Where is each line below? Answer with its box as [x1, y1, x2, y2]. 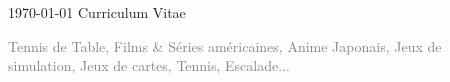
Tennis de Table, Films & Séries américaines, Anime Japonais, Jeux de [8, 35, 442, 56]
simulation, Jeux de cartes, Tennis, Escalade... [8, 55, 290, 76]
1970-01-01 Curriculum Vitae [8, 2, 186, 22]
